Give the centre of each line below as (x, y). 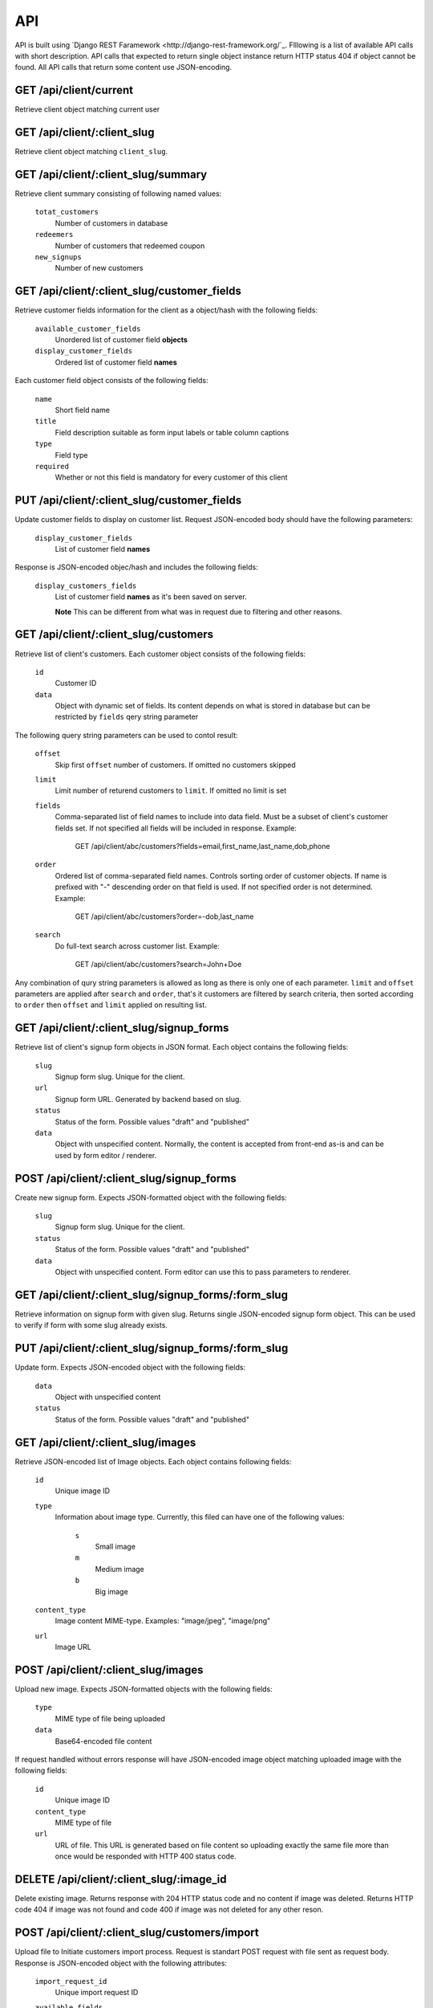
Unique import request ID (97, 1993)
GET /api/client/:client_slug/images (105, 1442)
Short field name (82, 410)
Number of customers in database (111, 223)
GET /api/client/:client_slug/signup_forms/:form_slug (152, 1294)
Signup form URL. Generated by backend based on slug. (148, 1099)
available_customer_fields (88, 329)
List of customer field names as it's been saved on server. (151, 597)
